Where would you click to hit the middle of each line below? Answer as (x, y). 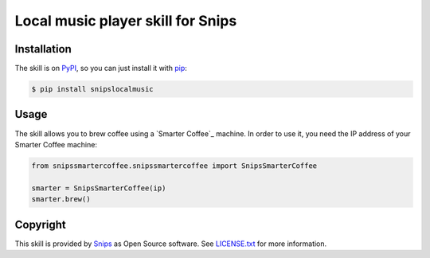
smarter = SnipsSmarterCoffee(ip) (99, 188)
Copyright (41, 224)
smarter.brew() (61, 199)
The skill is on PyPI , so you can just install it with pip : (101, 68)
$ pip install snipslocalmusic (93, 89)
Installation (43, 49)
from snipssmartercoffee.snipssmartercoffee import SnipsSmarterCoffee (174, 166)
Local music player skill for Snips (126, 21)
